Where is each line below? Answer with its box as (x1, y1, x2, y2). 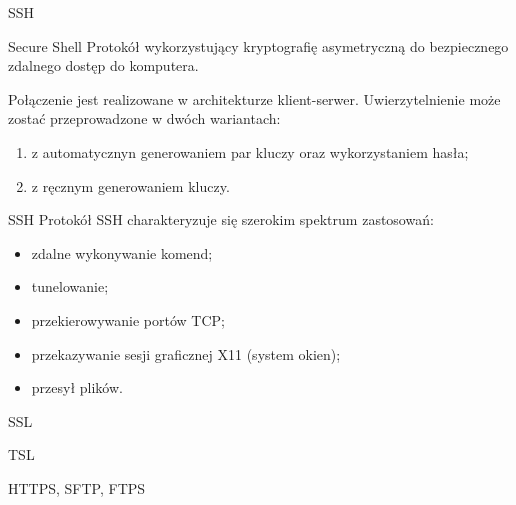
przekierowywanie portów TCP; (31, 309, 225, 330)
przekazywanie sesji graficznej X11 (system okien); (31, 343, 341, 364)
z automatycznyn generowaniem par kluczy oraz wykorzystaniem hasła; (31, 141, 469, 162)
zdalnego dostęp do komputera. (8, 55, 199, 76)
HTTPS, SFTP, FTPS (8, 477, 146, 498)
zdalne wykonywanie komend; (31, 242, 213, 263)
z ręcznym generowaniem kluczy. (31, 175, 230, 196)
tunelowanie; (31, 276, 109, 297)
